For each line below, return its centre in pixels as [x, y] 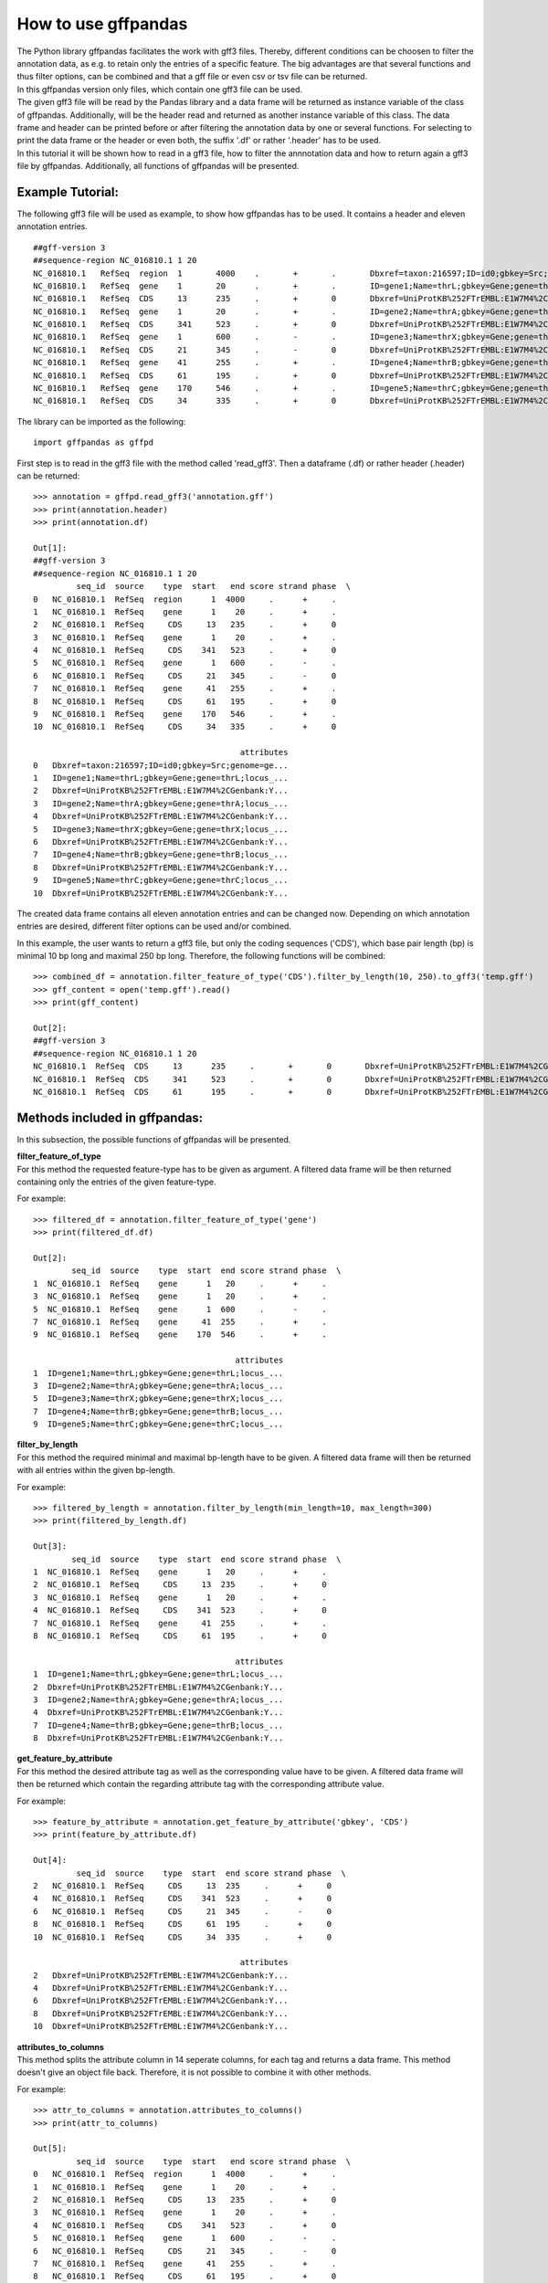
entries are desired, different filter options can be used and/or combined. [154, 926]
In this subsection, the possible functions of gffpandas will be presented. [154, 1139]
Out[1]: [50, 547]
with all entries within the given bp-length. [96, 1470]
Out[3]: [50, 1547]
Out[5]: [50, 2149]
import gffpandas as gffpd [94, 442]
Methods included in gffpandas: [110, 1117]
